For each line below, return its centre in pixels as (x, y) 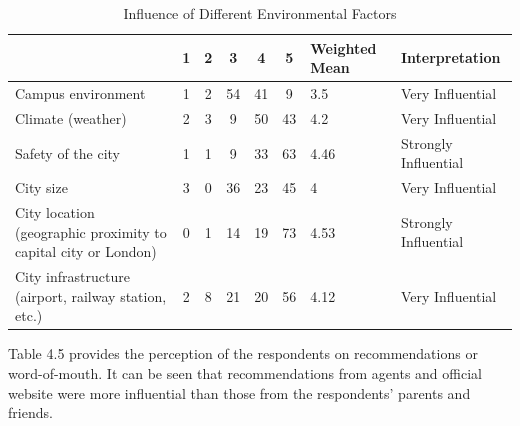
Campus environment (80, 93)
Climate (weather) (71, 117)
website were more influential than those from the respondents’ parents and (239, 392)
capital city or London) (86, 251)
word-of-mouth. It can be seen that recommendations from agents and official (245, 372)
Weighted (343, 47)
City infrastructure (72, 276)
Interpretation (450, 57)
